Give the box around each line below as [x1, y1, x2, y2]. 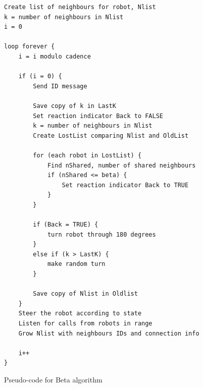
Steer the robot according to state [18, 310, 142, 317]
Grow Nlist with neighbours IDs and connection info [18, 329, 199, 337]
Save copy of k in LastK [33, 102, 116, 109]
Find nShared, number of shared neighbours [47, 161, 196, 169]
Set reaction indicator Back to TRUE [62, 181, 189, 189]
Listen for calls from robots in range [18, 320, 153, 327]
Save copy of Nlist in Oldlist [33, 290, 138, 298]
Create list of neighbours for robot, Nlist [4, 4, 156, 11]
